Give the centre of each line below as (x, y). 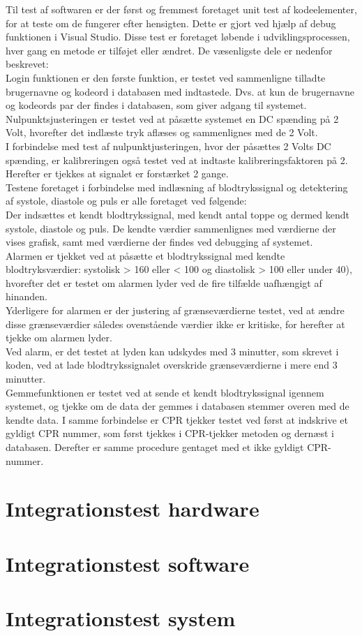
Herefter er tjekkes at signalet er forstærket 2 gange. (117, 173)
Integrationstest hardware (133, 509)
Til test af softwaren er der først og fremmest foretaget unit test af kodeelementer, (181, 9)
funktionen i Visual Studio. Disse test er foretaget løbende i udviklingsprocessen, (178, 37)
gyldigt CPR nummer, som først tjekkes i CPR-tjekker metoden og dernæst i (170, 433)
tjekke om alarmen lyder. (59, 338)
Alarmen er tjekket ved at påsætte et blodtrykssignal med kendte (145, 255)
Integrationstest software (128, 563)
